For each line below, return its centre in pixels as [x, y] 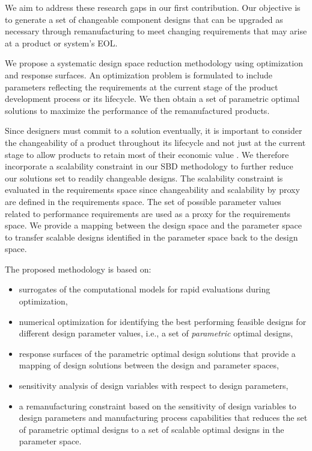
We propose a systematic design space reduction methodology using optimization [154, 63]
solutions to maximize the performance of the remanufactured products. [137, 110]
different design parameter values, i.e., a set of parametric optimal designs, [156, 333]
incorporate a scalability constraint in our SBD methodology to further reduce [149, 166]
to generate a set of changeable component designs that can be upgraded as [144, 19]
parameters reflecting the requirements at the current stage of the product [142, 87]
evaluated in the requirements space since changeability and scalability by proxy [152, 190]
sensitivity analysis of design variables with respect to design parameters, [154, 386]
